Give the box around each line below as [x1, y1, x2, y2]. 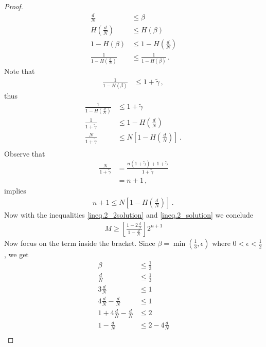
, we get [4, 248, 29, 259]
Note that [4, 65, 35, 76]
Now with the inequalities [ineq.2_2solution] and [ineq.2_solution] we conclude [4, 209, 254, 220]
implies [4, 185, 26, 196]
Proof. [4, 1, 23, 11]
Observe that [4, 148, 45, 159]
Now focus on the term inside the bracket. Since [4, 237, 155, 248]
